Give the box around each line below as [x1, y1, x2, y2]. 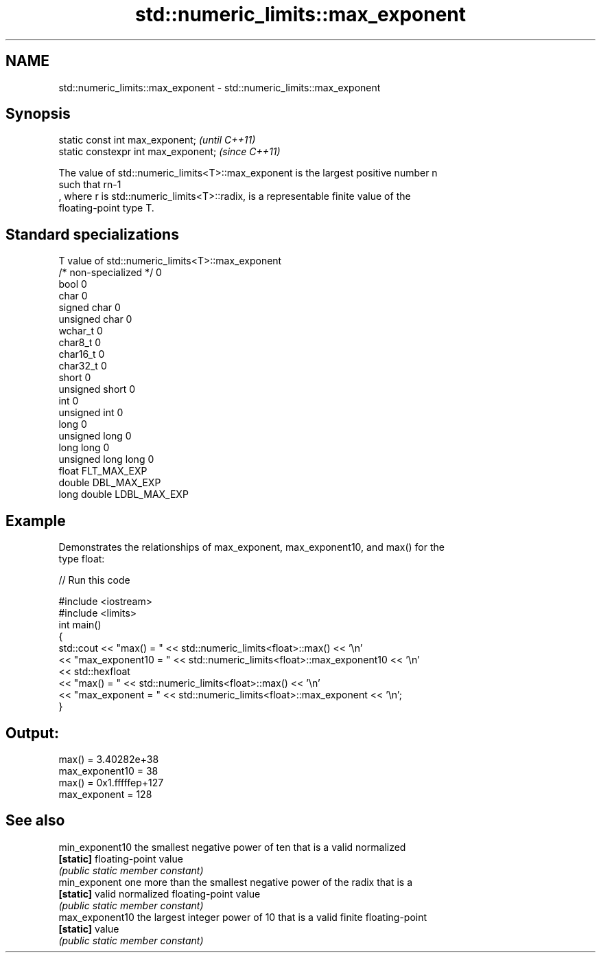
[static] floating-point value [58, 852, 183, 865]
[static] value [58, 922, 119, 935]
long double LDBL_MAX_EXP [58, 488, 189, 501]
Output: [5, 724, 59, 742]
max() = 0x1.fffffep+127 [58, 776, 164, 788]
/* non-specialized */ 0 [58, 266, 162, 279]
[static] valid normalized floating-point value [58, 887, 261, 900]
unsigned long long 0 [58, 453, 154, 466]
